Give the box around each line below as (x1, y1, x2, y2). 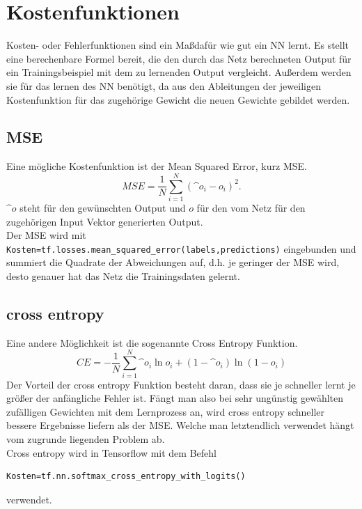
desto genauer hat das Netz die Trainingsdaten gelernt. (6, 269, 240, 283)
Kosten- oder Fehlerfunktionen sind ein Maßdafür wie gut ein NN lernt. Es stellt (6, 38, 349, 52)
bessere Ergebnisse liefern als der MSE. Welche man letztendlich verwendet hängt (6, 418, 354, 432)
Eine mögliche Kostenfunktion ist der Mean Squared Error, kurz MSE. (6, 159, 307, 173)
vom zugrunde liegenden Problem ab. (6, 431, 165, 446)
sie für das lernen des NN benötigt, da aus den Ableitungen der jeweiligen (6, 78, 321, 93)
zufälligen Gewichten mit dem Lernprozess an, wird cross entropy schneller (6, 404, 325, 418)
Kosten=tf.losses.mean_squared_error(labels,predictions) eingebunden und (6, 241, 356, 256)
